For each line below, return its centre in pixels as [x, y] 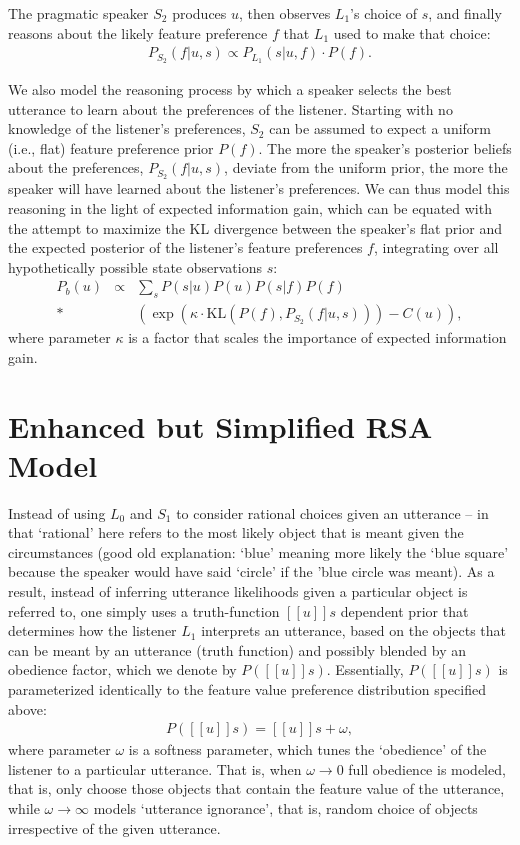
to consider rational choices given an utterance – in [332, 512]
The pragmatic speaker [78, 13]
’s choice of [384, 13]
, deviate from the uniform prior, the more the [366, 167]
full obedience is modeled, [427, 768]
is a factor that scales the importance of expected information [317, 337]
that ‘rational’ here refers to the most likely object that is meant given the [236, 532]
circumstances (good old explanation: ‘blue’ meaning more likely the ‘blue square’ [258, 551]
